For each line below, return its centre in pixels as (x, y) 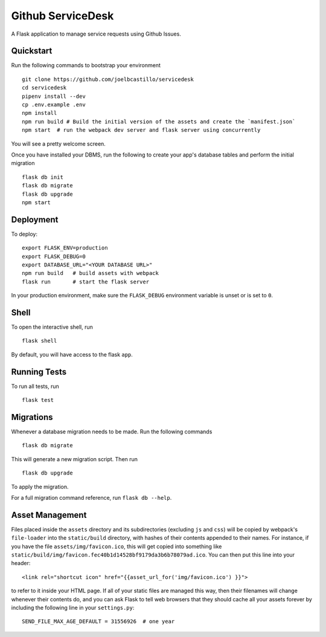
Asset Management (49, 515)
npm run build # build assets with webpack (91, 273)
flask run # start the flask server (86, 282)
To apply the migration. (40, 487)
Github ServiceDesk (62, 16)
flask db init (43, 177)
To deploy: (24, 234)
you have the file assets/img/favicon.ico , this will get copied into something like (117, 546)
